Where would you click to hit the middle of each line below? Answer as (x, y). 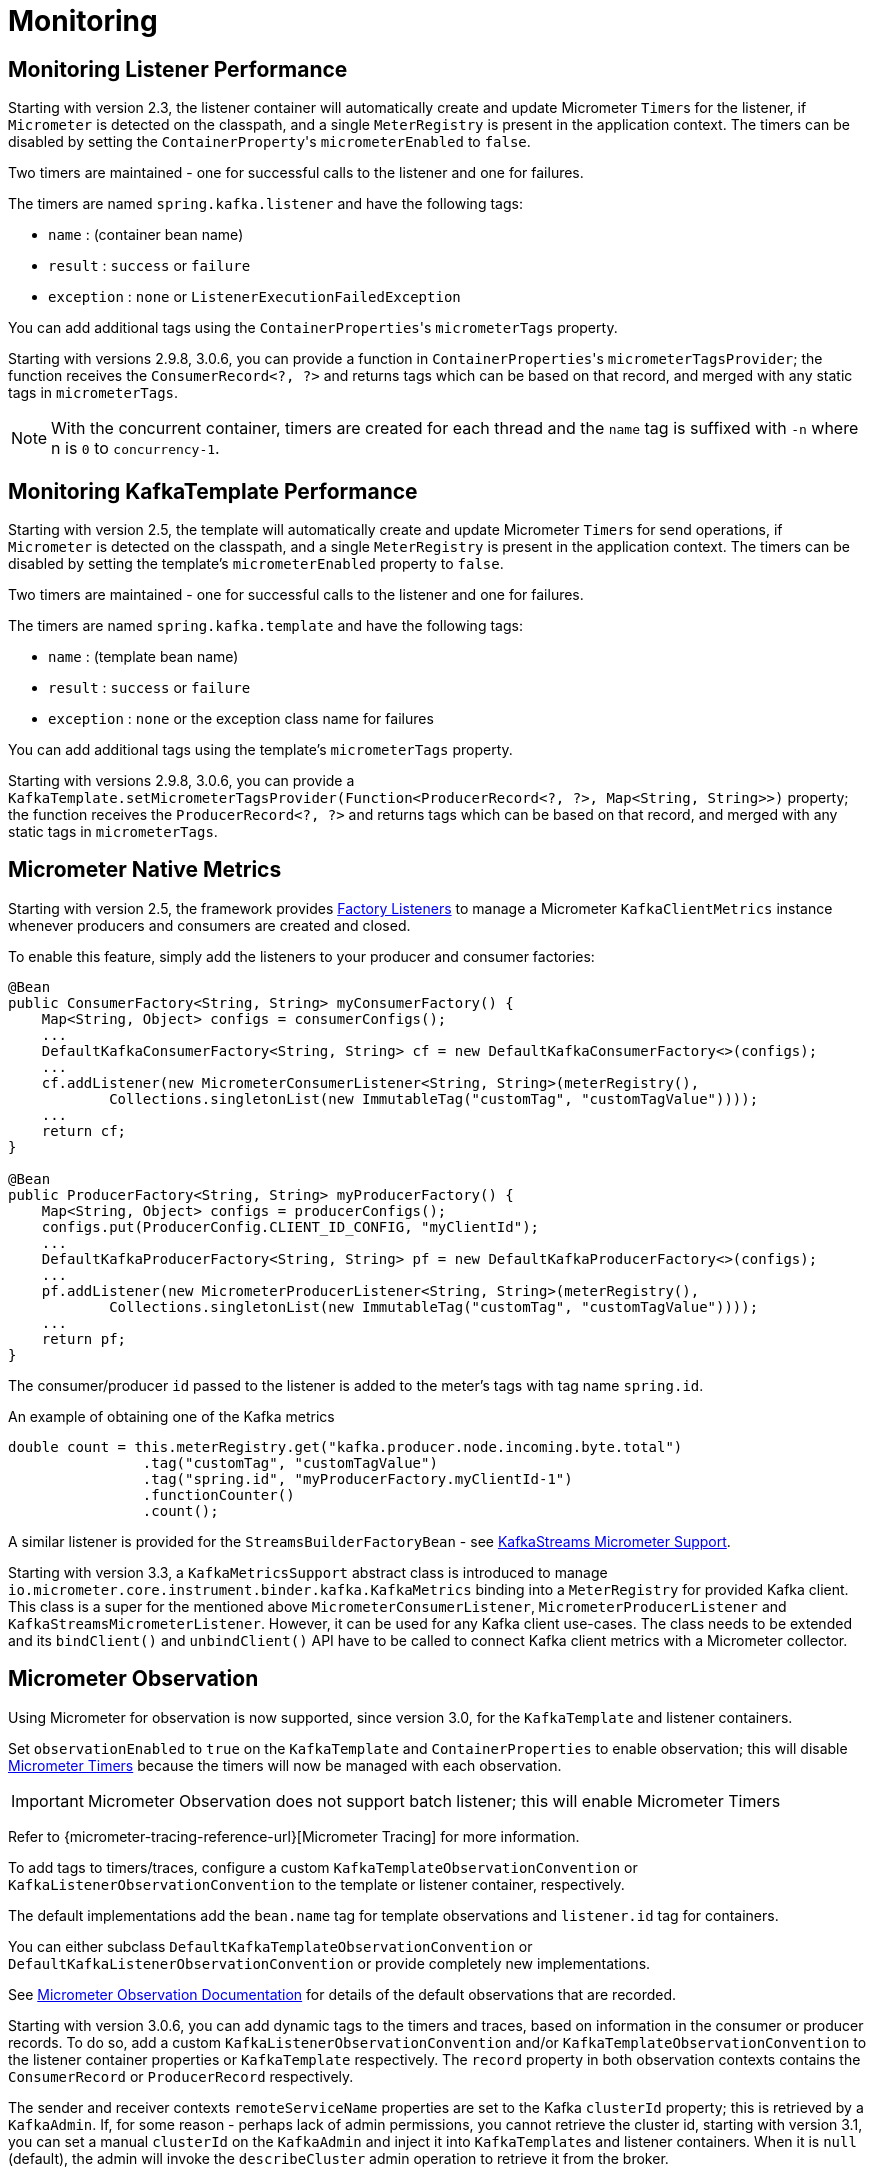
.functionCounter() (218, 1494)
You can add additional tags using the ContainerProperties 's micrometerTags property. (313, 328)
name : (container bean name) (146, 235)
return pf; (84, 1338)
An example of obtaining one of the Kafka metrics (171, 1416)
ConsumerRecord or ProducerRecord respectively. (181, 2076)
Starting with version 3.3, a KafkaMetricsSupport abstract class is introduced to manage (308, 1572)
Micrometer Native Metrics (145, 870)
